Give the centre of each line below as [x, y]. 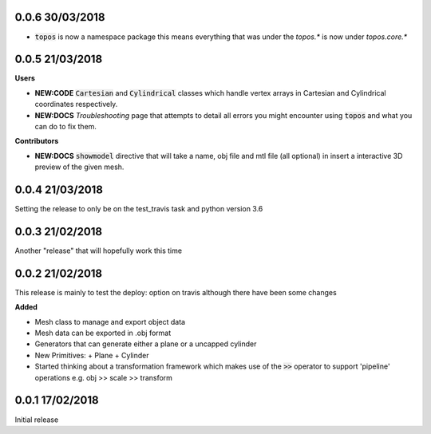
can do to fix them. [66, 126]
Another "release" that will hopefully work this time [99, 251]
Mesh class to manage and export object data [110, 322]
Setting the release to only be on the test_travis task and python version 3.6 [139, 209]
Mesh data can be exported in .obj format [103, 333]
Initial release [37, 420]
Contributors [37, 141]
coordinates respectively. [76, 105]
